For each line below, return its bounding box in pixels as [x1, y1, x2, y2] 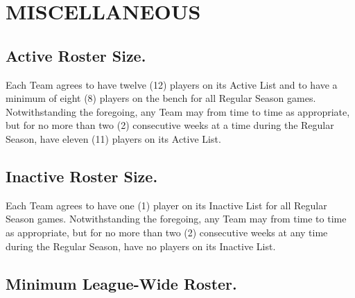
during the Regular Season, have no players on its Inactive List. [6, 238, 276, 253]
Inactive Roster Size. [6, 165, 158, 186]
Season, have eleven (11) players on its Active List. [6, 131, 221, 146]
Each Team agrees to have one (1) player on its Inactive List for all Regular [6, 198, 327, 212]
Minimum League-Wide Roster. [6, 272, 237, 294]
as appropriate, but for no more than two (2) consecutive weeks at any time [6, 225, 328, 239]
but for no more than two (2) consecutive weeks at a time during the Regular [6, 118, 334, 132]
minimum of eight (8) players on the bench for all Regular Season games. [6, 91, 316, 105]
